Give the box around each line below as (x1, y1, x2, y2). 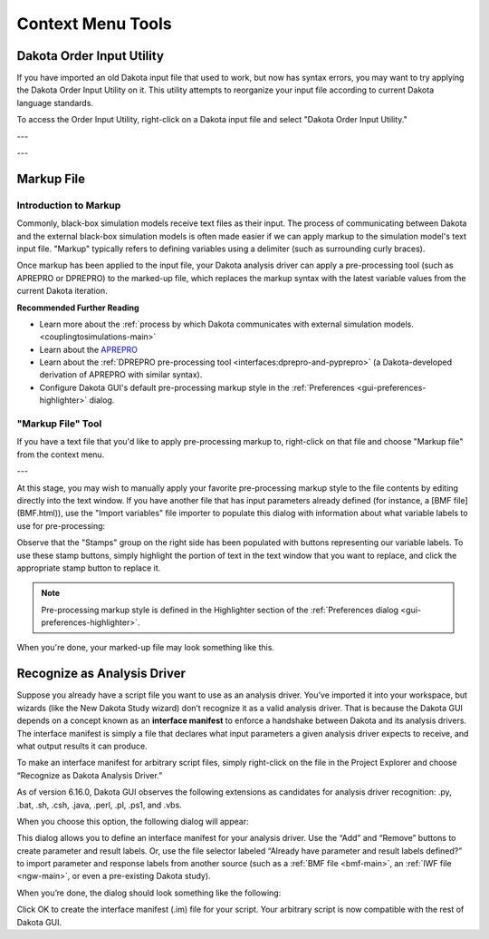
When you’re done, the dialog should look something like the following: (16, 887, 282, 898)
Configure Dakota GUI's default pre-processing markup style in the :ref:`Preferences (39, 382, 355, 393)
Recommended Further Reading (16, 302, 139, 313)
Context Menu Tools (16, 14, 172, 34)
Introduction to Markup (16, 199, 121, 211)
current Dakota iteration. (16, 286, 108, 297)
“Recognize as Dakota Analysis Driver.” (16, 769, 163, 780)
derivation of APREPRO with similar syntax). (39, 369, 203, 380)
